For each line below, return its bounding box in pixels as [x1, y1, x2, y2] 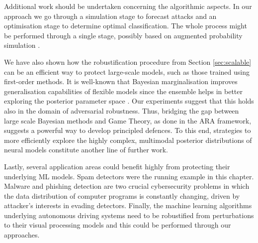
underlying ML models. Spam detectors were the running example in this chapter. [4, 171, 254, 181]
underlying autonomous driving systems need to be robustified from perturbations [4, 210, 254, 220]
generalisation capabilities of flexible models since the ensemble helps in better [4, 86, 243, 96]
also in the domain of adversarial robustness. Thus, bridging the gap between [4, 105, 239, 116]
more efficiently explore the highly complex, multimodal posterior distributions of [4, 134, 252, 145]
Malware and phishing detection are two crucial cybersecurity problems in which [4, 181, 250, 191]
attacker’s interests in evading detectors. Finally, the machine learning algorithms [4, 200, 252, 211]
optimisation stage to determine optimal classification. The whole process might [4, 20, 247, 31]
